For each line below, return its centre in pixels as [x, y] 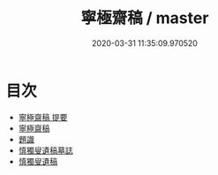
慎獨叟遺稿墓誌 [45, 150]
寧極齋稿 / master [145, 18]
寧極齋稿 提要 [43, 117]
